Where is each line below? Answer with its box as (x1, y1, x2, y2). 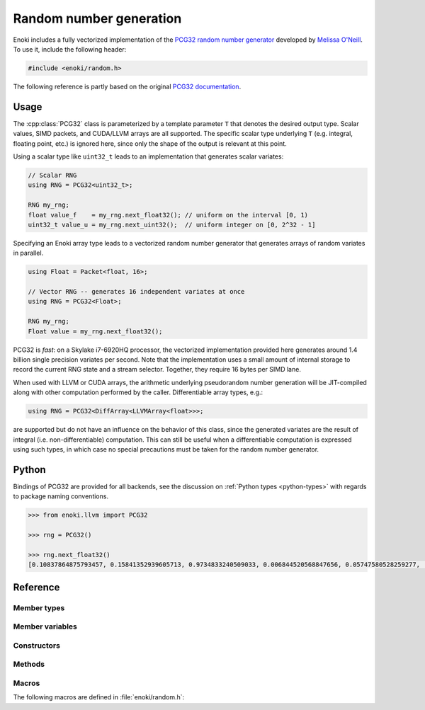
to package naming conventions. (13, 492, 109, 500)
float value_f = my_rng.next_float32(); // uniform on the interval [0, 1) (28, 211, 308, 219)
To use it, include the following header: (13, 45, 127, 53)
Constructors (13, 641, 60, 651)
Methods (13, 659, 45, 669)
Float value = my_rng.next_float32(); (28, 327, 163, 336)
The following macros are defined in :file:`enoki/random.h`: (13, 693, 185, 702)
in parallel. (13, 248, 44, 258)
